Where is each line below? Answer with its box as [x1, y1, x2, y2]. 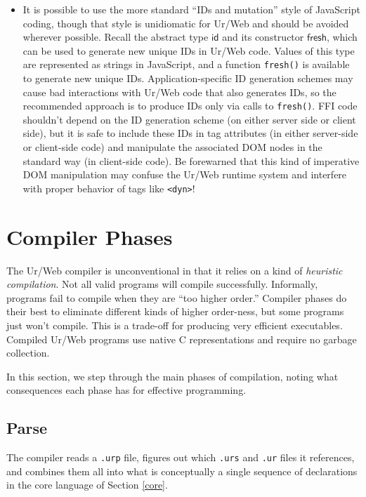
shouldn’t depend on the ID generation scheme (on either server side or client [22, 112, 356, 126]
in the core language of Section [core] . [6, 477, 168, 492]
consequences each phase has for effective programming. [6, 383, 247, 397]
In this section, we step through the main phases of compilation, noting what [6, 369, 339, 383]
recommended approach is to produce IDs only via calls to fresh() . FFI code [22, 98, 358, 113]
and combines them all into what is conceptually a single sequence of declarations [6, 463, 358, 478]
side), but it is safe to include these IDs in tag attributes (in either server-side [22, 126, 358, 140]
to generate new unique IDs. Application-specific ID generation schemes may [22, 71, 353, 86]
